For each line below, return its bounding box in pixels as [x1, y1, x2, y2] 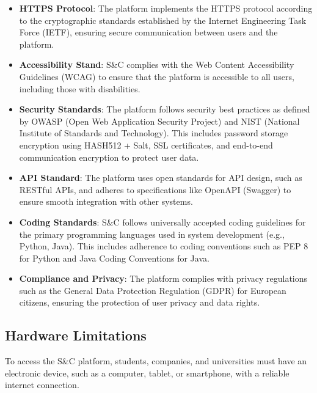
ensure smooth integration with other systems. [19, 195, 193, 208]
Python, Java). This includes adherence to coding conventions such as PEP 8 [19, 240, 308, 252]
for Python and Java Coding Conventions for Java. [19, 251, 210, 264]
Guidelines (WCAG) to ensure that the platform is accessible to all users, [19, 70, 294, 83]
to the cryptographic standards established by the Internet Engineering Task [19, 13, 307, 26]
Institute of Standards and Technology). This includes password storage [19, 127, 288, 139]
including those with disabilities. [19, 82, 140, 95]
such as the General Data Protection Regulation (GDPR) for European [19, 284, 286, 296]
